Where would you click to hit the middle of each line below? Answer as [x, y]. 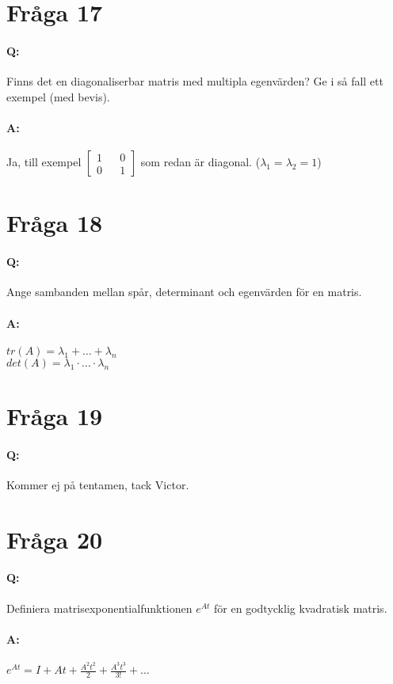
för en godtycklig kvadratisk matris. [301, 608]
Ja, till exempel [44, 162]
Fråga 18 [55, 223]
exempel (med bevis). [58, 96]
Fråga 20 [55, 539]
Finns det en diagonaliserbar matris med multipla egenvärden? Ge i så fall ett [195, 81]
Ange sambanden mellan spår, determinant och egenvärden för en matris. [184, 292]
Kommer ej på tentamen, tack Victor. [98, 484]
